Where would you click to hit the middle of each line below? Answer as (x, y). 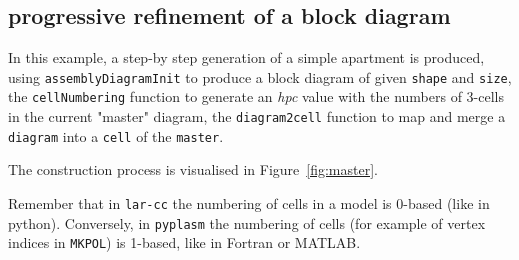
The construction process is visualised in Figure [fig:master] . (193, 169)
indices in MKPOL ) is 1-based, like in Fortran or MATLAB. (184, 242)
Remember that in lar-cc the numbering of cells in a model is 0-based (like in (249, 203)
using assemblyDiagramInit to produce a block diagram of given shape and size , (260, 76)
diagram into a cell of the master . (116, 135)
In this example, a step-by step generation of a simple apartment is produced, (246, 57)
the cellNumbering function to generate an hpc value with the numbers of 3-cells (256, 96)
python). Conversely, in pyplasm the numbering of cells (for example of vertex (247, 222)
